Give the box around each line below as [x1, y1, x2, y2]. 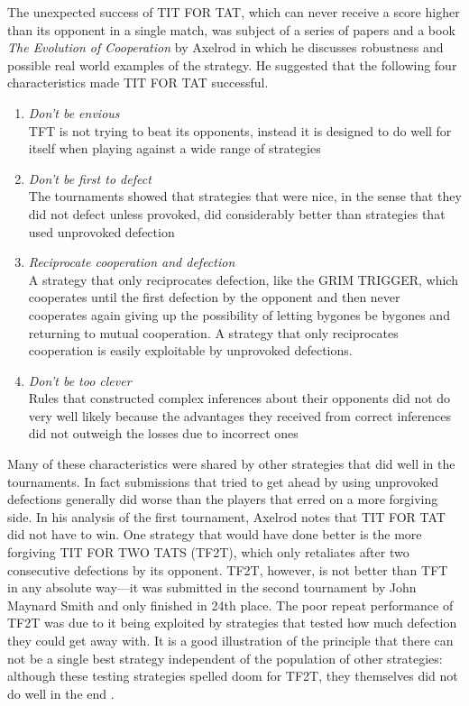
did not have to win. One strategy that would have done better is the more [7, 525, 422, 544]
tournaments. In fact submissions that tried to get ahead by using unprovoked [7, 472, 439, 491]
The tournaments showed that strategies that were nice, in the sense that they [28, 187, 462, 206]
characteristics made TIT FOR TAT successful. [7, 73, 269, 92]
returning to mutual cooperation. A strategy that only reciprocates [28, 323, 399, 342]
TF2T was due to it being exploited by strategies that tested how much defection [7, 613, 457, 632]
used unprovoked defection [28, 222, 175, 241]
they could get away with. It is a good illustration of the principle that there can [7, 631, 454, 649]
